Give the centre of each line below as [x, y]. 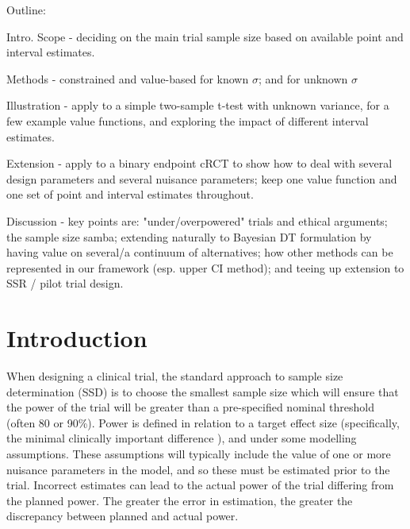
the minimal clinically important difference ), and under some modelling [182, 438]
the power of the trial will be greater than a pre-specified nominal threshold [190, 407]
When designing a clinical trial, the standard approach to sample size [175, 376]
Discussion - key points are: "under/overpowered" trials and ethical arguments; [197, 220]
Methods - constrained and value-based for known [128, 78]
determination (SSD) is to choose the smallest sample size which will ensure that [203, 391]
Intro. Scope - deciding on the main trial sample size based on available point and [205, 36]
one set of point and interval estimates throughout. [130, 194]
